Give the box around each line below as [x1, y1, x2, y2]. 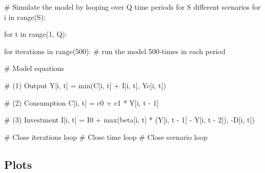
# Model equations [4, 63, 65, 73]
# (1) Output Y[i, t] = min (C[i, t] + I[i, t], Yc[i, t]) [4, 80, 166, 90]
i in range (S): [4, 11, 46, 22]
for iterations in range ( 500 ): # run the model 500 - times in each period [4, 45, 226, 56]
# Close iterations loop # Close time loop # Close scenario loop [4, 131, 208, 142]
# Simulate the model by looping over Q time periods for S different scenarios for [4, 2, 261, 12]
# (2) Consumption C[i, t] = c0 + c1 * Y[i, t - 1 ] [4, 97, 159, 108]
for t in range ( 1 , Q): [4, 29, 67, 39]
